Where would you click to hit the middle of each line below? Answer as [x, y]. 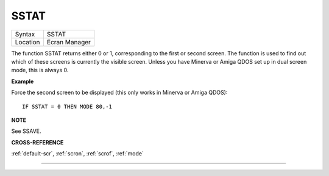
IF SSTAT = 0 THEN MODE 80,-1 [67, 107]
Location [27, 42]
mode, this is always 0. [40, 70]
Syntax [25, 34]
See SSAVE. [27, 131]
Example [23, 81]
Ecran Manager [69, 42]
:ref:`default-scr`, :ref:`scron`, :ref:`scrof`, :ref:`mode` [78, 154]
